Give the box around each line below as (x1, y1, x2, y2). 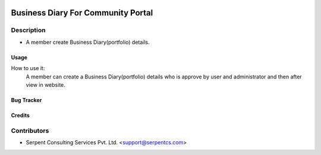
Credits (11, 112, 30, 119)
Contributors (11, 126, 49, 135)
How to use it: (11, 65, 45, 72)
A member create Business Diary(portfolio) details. (26, 39, 150, 46)
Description (11, 26, 46, 34)
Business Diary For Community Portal (11, 8, 153, 18)
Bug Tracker (11, 96, 42, 103)
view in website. (26, 81, 65, 88)
